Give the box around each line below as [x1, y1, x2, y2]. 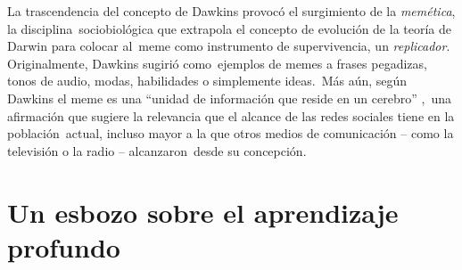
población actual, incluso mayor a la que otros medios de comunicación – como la [7, 124, 454, 143]
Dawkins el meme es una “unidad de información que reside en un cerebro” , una [7, 88, 451, 107]
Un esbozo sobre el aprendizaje [7, 193, 399, 230]
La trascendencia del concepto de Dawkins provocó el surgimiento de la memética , [7, 2, 456, 20]
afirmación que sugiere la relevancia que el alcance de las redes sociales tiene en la [7, 106, 455, 125]
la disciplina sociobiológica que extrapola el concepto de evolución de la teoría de [7, 19, 452, 37]
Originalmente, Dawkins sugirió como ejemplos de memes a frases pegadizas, [7, 53, 427, 72]
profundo [7, 228, 120, 265]
